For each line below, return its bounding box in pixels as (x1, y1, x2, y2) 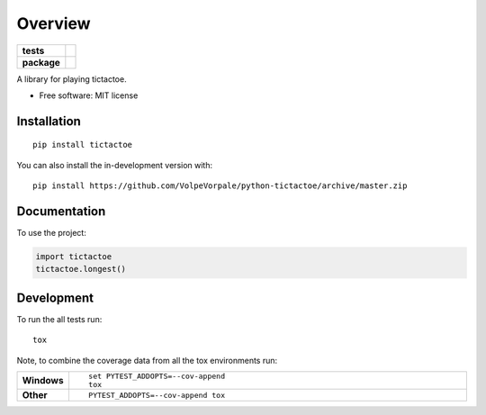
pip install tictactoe (32, 140, 133, 150)
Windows (22, 374, 64, 387)
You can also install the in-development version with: (16, 159, 213, 170)
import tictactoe (35, 252, 112, 262)
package (22, 56, 60, 68)
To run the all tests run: (16, 313, 103, 324)
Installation (16, 113, 81, 129)
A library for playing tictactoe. (16, 73, 127, 85)
